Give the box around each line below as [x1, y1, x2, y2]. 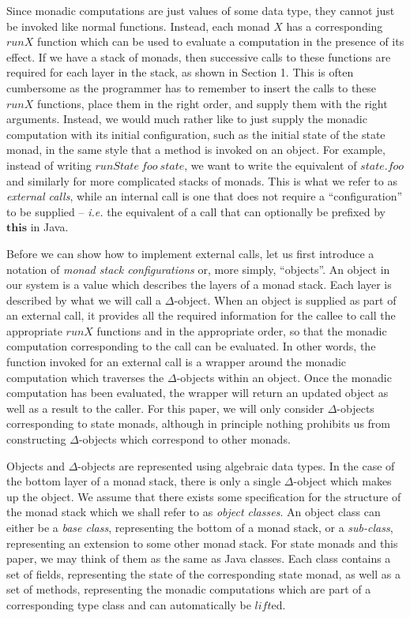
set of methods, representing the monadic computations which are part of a [6, 581, 371, 597]
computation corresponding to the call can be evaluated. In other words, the [6, 338, 376, 354]
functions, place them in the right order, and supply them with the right [37, 95, 388, 111]
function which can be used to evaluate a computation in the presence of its [37, 33, 404, 50]
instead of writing [6, 156, 92, 173]
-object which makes [293, 473, 392, 489]
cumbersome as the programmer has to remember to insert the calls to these [6, 79, 377, 96]
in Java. [30, 219, 69, 235]
